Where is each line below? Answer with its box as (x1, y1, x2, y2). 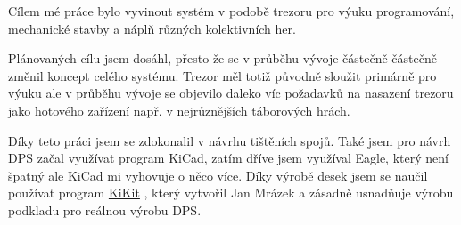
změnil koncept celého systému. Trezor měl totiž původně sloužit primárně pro (8, 66, 437, 84)
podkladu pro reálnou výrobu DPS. (8, 200, 202, 219)
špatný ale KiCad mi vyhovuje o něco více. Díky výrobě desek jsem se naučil (8, 165, 428, 184)
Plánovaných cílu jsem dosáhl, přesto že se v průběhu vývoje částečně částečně (8, 49, 437, 68)
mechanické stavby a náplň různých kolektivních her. (8, 19, 296, 37)
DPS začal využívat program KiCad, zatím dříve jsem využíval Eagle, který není (8, 149, 449, 167)
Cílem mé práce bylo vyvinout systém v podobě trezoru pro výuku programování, (8, 2, 455, 20)
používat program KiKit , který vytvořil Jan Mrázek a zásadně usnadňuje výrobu (8, 183, 454, 202)
